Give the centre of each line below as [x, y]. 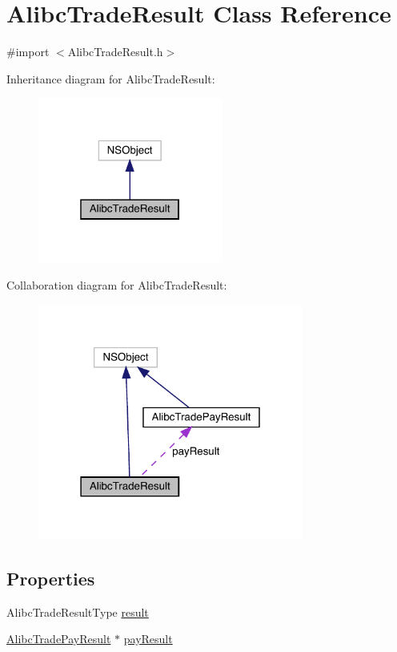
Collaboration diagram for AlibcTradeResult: [117, 284]
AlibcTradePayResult [59, 639]
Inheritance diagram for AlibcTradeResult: [111, 78]
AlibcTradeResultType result [78, 612]
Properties [51, 579]
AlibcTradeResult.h [115, 52]
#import [28, 52]
